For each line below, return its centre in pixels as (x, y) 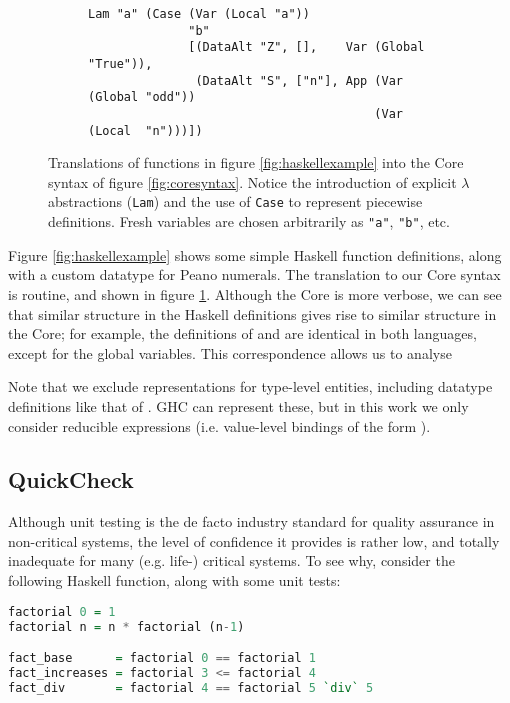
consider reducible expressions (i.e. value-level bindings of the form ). (219, 425)
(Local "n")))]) (145, 130)
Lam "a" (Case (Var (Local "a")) (199, 14)
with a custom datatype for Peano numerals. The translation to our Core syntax (254, 274)
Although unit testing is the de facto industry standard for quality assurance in (251, 521)
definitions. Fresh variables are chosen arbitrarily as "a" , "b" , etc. (249, 221)
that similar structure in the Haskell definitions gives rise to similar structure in (252, 313)
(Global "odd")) (142, 97)
